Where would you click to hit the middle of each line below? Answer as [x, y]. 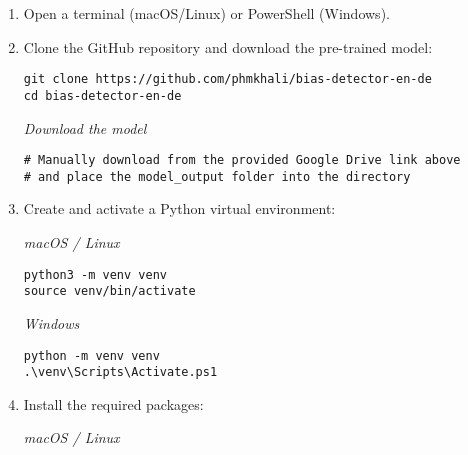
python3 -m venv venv [95, 274]
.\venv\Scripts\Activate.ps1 [120, 372]
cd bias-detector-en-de [102, 95]
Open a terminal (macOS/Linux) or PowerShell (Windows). [206, 13]
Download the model [85, 127]
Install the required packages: [113, 403]
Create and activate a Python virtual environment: [179, 208]
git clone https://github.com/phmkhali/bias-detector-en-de [227, 79]
